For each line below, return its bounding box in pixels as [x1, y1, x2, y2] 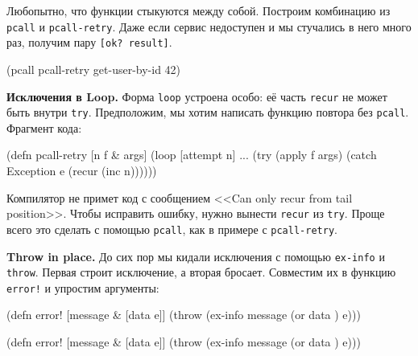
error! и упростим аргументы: [6, 279, 159, 296]
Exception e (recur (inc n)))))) [6, 162, 157, 178]
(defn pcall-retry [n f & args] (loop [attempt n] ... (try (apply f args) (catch [6, 146, 377, 163]
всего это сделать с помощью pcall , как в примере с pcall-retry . [6, 220, 337, 237]
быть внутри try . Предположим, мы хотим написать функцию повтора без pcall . [6, 104, 409, 121]
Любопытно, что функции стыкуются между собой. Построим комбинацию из [6, 2, 391, 18]
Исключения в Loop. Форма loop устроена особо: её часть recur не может [6, 88, 387, 104]
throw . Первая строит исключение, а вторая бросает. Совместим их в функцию [6, 264, 396, 280]
